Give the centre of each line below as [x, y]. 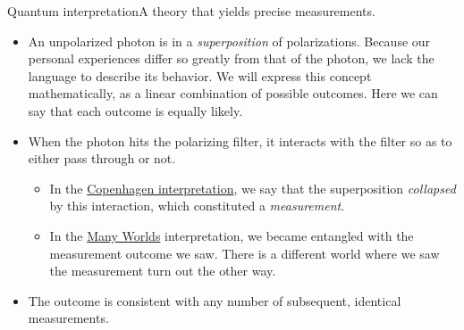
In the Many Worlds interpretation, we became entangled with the [232, 235]
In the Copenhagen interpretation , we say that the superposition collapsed [253, 188]
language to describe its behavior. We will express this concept [200, 75]
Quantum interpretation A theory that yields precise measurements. [191, 11]
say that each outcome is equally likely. [135, 110]
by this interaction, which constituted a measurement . [197, 206]
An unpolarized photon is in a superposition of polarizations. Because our [229, 41]
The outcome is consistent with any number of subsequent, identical [215, 300]
